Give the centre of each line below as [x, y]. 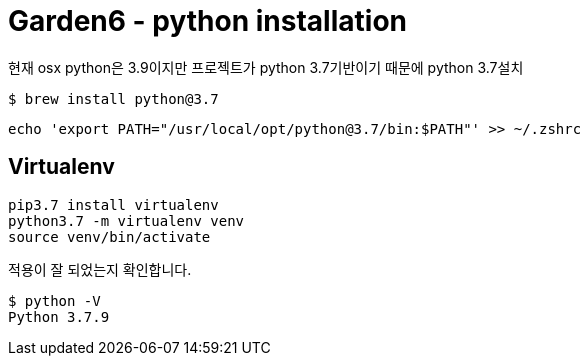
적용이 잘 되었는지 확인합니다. [100, 269]
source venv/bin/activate [109, 236]
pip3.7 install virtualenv [113, 204]
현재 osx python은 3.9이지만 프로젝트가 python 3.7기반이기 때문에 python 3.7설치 [266, 67]
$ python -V [54, 300]
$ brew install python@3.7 [113, 98]
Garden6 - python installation [207, 21]
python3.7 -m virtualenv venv [126, 220]
